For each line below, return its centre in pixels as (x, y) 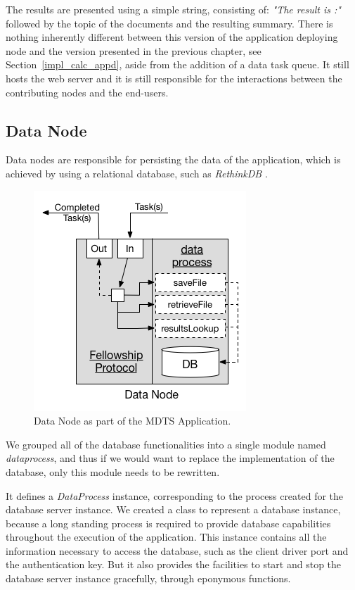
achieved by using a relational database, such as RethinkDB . (137, 173)
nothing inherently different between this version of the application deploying (172, 37)
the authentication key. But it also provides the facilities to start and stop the (174, 564)
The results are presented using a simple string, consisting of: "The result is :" (173, 9)
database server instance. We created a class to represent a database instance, (173, 509)
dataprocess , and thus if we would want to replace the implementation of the (170, 458)
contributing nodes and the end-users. (87, 92)
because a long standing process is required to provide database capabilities (168, 523)
